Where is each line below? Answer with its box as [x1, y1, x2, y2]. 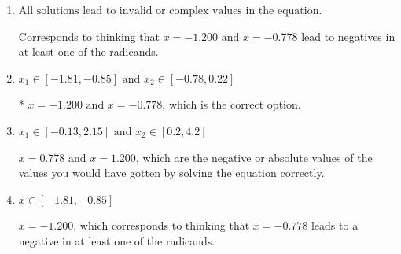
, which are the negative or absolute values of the [135, 149, 373, 165]
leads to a [311, 217, 359, 234]
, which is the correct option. [162, 96, 301, 112]
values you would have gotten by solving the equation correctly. [18, 164, 325, 181]
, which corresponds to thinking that [73, 217, 250, 234]
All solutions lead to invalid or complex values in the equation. [18, 6, 322, 17]
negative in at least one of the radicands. [18, 232, 215, 248]
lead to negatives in [301, 28, 395, 44]
